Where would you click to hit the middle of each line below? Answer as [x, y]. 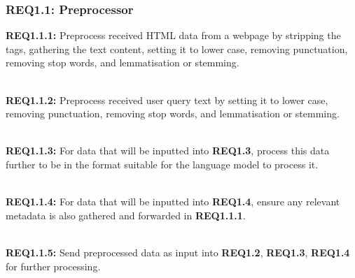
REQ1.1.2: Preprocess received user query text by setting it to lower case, [167, 100]
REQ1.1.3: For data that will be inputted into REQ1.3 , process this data [168, 151]
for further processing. [53, 266]
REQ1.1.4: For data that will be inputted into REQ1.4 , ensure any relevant [173, 202]
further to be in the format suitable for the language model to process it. [162, 164]
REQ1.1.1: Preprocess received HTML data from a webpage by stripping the [173, 35]
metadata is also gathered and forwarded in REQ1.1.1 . [126, 215]
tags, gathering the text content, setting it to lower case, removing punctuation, [177, 49]
